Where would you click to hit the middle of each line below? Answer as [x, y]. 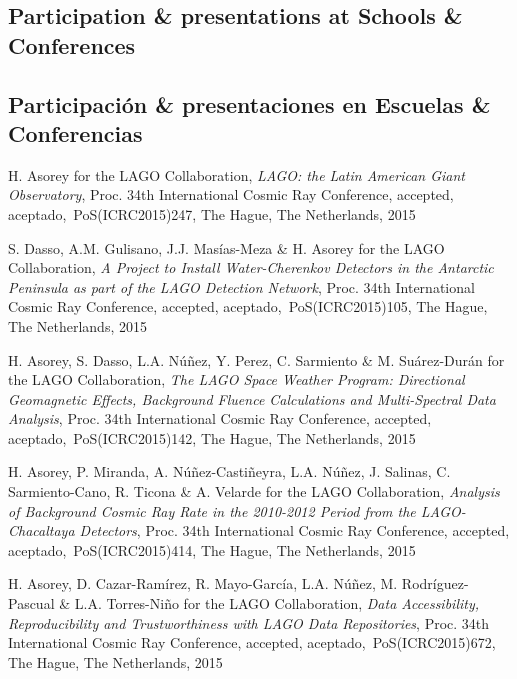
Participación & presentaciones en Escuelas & [249, 103]
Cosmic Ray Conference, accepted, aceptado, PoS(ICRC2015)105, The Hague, [248, 306]
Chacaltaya [41, 530]
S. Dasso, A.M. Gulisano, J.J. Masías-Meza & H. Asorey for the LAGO [226, 247]
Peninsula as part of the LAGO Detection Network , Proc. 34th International [241, 286]
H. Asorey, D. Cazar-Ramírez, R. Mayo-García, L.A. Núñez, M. [203, 583]
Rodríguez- [435, 583]
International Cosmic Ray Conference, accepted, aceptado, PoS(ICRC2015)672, [252, 642]
